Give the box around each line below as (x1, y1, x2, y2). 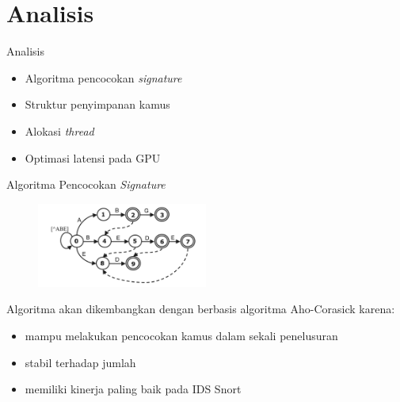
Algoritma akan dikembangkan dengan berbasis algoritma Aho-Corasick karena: (6, 301, 395, 317)
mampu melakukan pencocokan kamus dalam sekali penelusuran (25, 327, 338, 343)
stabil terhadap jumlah (25, 354, 136, 370)
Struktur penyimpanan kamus (25, 96, 170, 113)
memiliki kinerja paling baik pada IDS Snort (25, 381, 242, 397)
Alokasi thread (25, 122, 94, 139)
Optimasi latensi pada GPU (25, 149, 161, 166)
